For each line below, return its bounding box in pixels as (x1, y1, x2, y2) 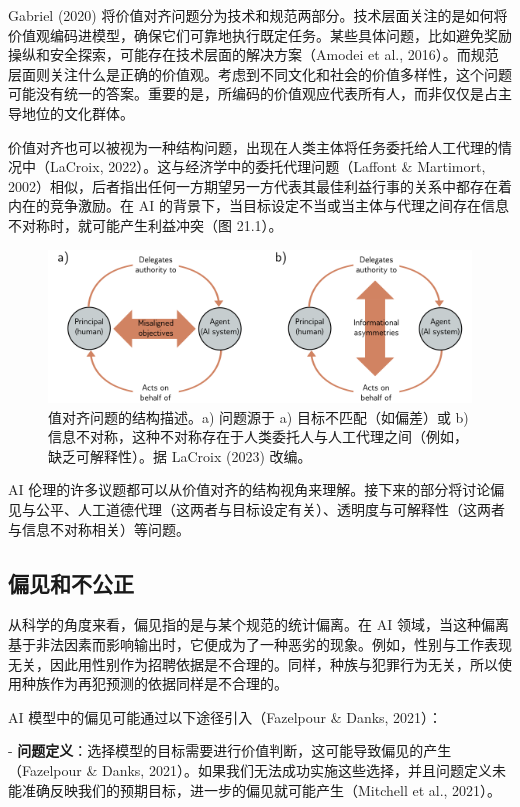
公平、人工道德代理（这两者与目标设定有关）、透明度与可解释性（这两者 (35, 498, 505, 519)
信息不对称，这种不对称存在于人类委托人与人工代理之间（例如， (48, 426, 468, 447)
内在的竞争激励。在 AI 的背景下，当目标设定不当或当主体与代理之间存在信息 (8, 195, 509, 216)
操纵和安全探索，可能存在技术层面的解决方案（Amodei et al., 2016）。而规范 (8, 44, 499, 65)
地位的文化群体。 (21, 102, 134, 123)
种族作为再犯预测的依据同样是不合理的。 (21, 673, 288, 694)
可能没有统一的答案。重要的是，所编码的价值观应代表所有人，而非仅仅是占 (8, 83, 498, 104)
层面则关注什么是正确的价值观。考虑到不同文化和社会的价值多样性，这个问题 (8, 63, 512, 84)
